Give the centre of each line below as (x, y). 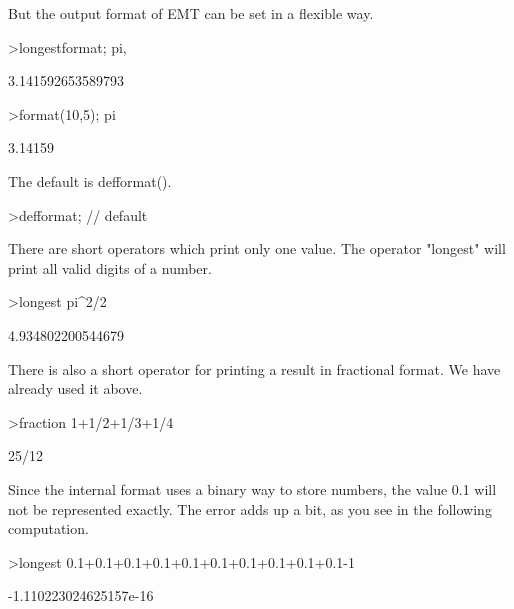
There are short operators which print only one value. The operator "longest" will (257, 248)
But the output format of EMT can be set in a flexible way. (191, 13)
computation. (48, 528)
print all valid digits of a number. (110, 267)
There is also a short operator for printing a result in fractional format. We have (254, 368)
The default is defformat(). (90, 180)
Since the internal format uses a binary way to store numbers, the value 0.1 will (252, 488)
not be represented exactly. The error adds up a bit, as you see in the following (250, 508)
